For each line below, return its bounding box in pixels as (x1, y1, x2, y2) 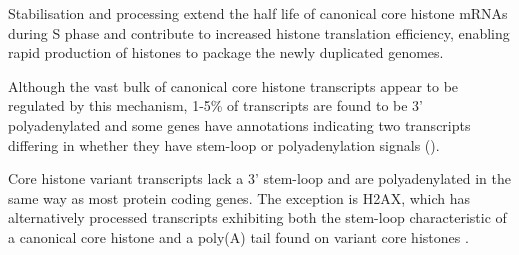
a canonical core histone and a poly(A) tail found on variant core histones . (8, 226, 469, 247)
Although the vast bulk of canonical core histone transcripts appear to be (8, 75, 459, 96)
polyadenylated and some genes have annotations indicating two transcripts (8, 114, 471, 135)
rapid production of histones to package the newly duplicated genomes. (8, 42, 444, 63)
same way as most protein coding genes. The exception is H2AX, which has (8, 187, 471, 208)
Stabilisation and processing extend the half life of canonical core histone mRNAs (8, 3, 508, 23)
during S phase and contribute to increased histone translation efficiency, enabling (8, 22, 510, 43)
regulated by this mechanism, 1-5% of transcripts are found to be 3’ (8, 95, 424, 116)
